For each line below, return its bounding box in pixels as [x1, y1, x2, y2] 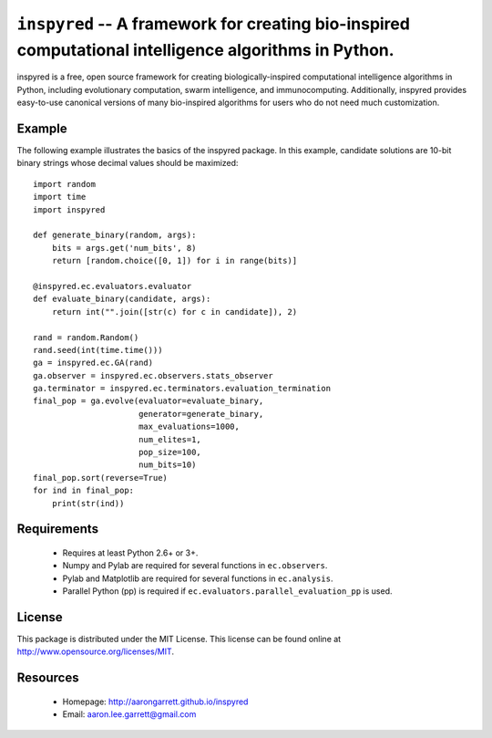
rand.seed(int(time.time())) [33, 345, 163, 355]
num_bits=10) [138, 460, 197, 470]
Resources [16, 670, 79, 686]
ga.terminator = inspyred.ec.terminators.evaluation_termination [33, 383, 332, 394]
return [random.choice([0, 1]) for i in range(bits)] [51, 255, 298, 266]
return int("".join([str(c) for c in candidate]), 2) [51, 307, 298, 317]
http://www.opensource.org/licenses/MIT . [16, 646, 175, 657]
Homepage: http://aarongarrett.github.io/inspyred [62, 696, 249, 707]
